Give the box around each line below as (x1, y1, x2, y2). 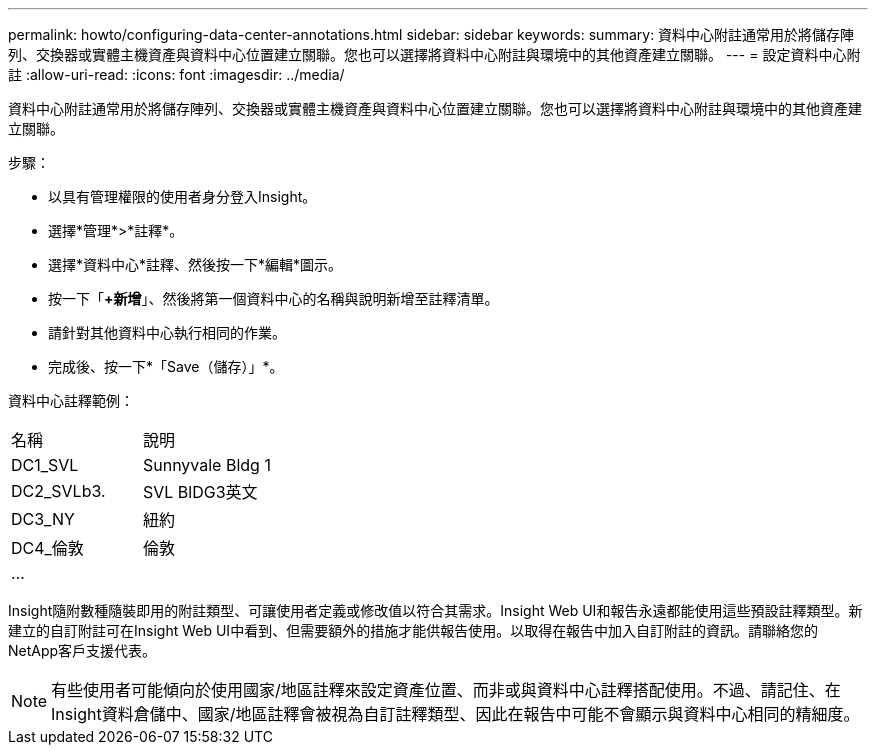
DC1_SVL (11, 455, 79, 475)
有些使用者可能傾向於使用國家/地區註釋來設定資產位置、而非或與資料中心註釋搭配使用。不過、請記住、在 (51, 680, 841, 700)
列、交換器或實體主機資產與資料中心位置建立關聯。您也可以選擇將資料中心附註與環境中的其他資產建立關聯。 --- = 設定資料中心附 (8, 46, 861, 63)
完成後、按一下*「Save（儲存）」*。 (48, 358, 284, 375)
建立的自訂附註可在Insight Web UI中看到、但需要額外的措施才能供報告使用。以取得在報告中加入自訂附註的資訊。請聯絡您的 (8, 622, 819, 639)
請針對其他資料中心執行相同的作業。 (48, 324, 286, 341)
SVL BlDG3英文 (142, 482, 258, 502)
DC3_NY (11, 509, 75, 529)
